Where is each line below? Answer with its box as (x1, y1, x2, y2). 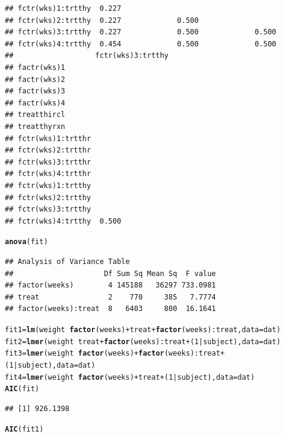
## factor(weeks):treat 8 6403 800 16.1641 (5, 304, 216, 313)
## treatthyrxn (5, 122, 66, 131)
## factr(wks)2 (5, 75, 66, 84)
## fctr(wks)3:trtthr (5, 157, 91, 166)
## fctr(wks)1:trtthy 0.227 (5, 4, 122, 13)
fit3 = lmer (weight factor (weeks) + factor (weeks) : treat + (5, 349, 225, 358)
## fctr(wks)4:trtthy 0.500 (5, 216, 122, 225)
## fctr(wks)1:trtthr (5, 134, 91, 143)
